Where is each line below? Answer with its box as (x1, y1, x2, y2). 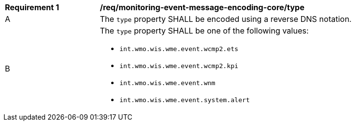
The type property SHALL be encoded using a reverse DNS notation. (100, 14, 352, 24)
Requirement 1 (5, 2, 59, 12)
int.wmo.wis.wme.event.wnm (119, 79, 215, 87)
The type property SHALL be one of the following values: (100, 26, 309, 36)
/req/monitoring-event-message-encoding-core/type (100, 2, 305, 12)
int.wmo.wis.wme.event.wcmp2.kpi (119, 62, 238, 70)
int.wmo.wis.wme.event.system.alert (119, 96, 250, 104)
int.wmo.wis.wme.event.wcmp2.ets (119, 45, 238, 53)
